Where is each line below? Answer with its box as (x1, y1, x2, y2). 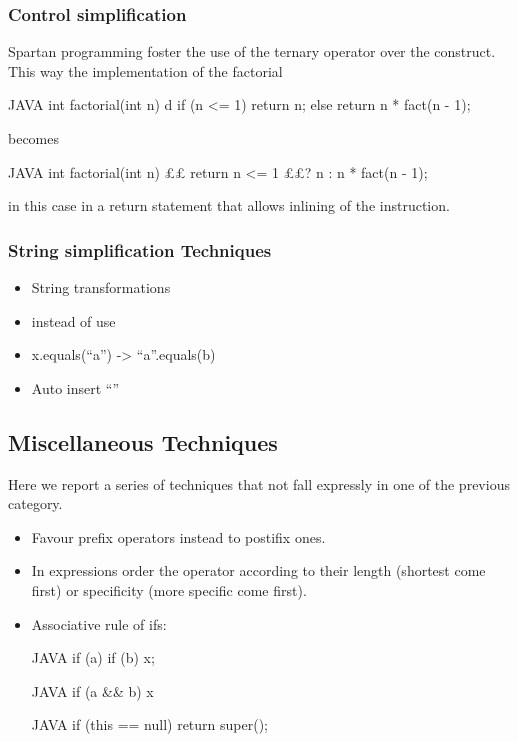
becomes (8, 128, 60, 148)
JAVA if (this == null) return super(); (31, 714, 268, 735)
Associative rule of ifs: (31, 613, 167, 634)
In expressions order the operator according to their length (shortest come (31, 560, 486, 581)
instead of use (31, 310, 116, 331)
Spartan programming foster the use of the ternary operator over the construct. (8, 41, 496, 62)
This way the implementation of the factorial (8, 60, 283, 81)
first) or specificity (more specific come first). (31, 579, 307, 600)
